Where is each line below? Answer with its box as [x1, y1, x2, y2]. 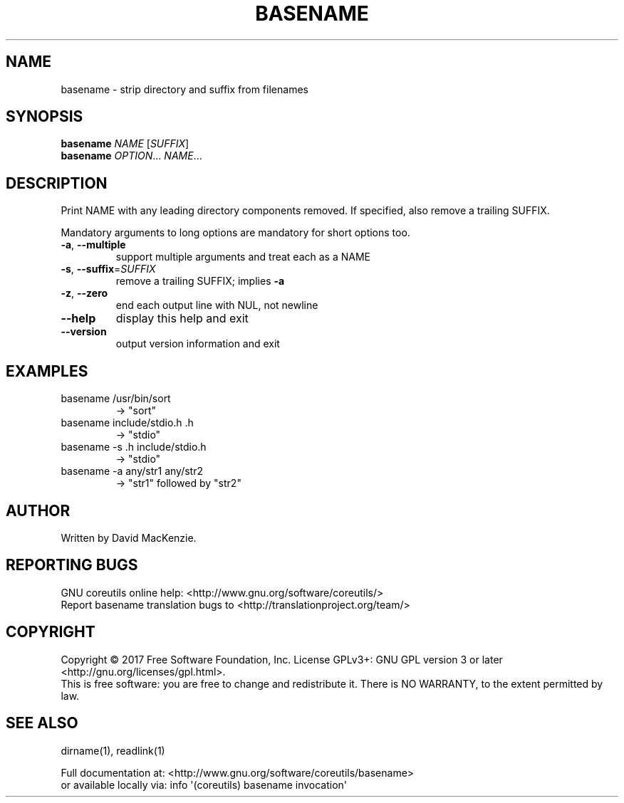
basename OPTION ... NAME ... [61, 149, 202, 162]
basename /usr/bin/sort [61, 392, 171, 405]
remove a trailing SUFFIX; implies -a [115, 275, 285, 288]
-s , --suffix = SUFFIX [61, 263, 156, 275]
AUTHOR [6, 501, 71, 520]
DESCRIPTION [6, 174, 108, 192]
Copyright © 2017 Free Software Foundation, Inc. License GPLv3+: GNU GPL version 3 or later [61, 653, 503, 666]
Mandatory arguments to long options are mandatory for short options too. [61, 226, 410, 239]
